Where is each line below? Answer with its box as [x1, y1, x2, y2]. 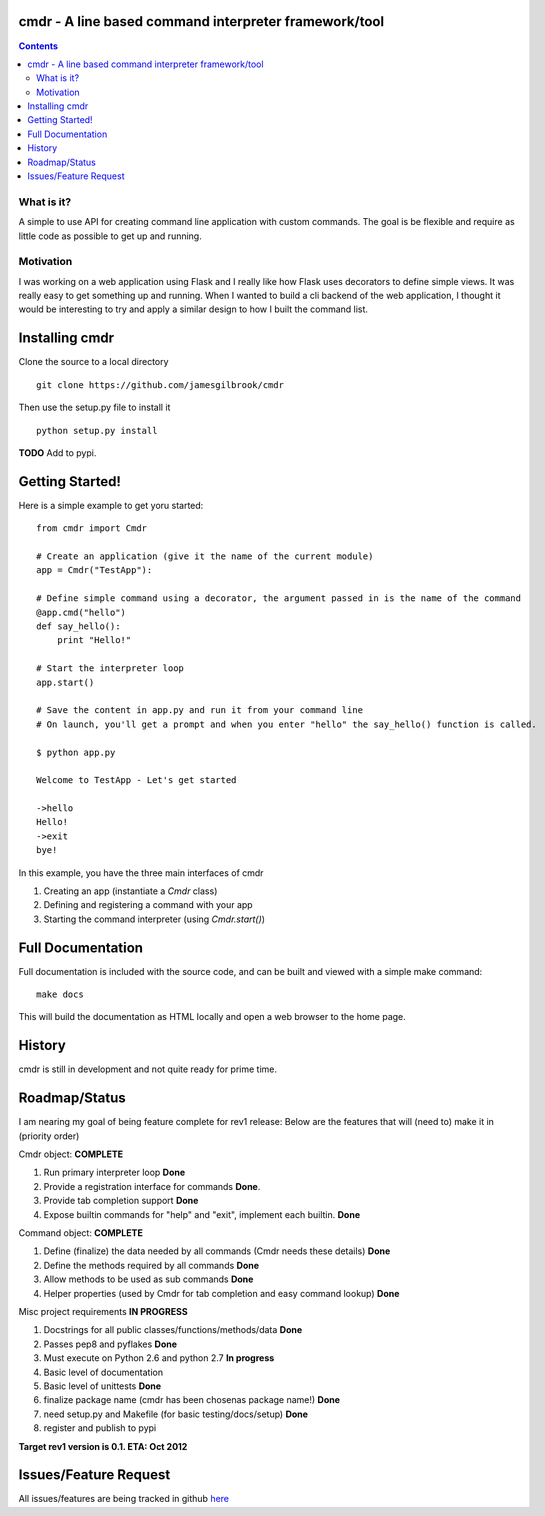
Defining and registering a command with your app [43, 899, 254, 911]
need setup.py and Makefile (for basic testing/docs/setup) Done [43, 1408, 309, 1420]
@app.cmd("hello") [36, 606, 127, 618]
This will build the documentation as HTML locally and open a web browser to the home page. [18, 1011, 407, 1023]
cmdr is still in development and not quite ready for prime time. [18, 1063, 278, 1075]
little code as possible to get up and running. [18, 230, 202, 242]
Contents [18, 40, 59, 52]
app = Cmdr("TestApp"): [36, 565, 153, 576]
